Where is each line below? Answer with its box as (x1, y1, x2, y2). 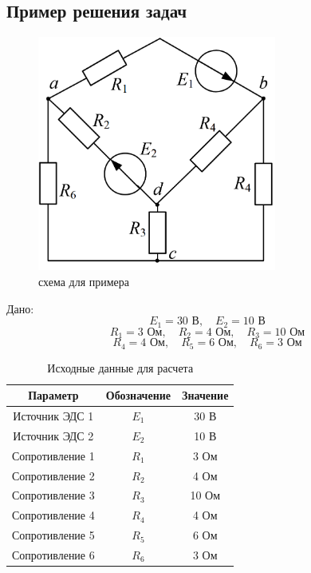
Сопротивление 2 (12, 467, 95, 483)
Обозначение (105, 387, 171, 404)
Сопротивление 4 (12, 507, 95, 523)
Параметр (28, 387, 79, 404)
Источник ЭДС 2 (13, 427, 94, 444)
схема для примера (38, 273, 130, 290)
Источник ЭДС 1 (13, 408, 94, 424)
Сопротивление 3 (12, 487, 95, 503)
